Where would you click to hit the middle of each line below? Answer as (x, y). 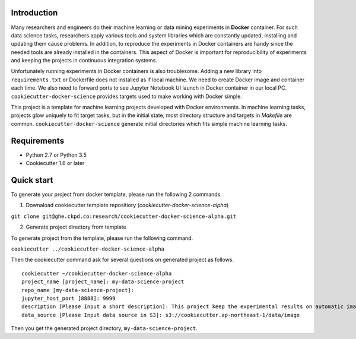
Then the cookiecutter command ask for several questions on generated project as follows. (123, 260)
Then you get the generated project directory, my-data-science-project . (104, 328)
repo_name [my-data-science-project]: (78, 290)
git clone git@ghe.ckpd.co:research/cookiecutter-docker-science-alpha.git (124, 216)
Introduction (34, 13)
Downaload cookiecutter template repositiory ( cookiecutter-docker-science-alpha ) (127, 205)
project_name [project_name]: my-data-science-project (103, 282)
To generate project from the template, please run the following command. (102, 238)
